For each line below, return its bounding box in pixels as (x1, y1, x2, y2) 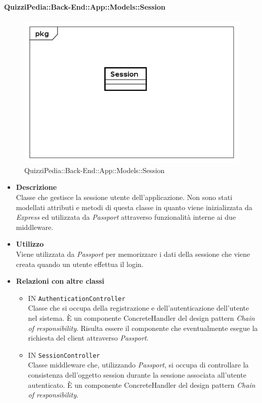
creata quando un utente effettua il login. (16, 258, 144, 269)
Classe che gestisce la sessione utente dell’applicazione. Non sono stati (16, 192, 233, 202)
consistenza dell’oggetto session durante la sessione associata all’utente (28, 370, 246, 380)
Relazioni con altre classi (16, 276, 105, 286)
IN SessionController (28, 349, 100, 360)
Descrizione (16, 182, 57, 192)
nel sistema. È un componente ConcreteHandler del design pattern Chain (28, 313, 255, 323)
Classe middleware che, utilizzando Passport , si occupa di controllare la (28, 359, 249, 370)
